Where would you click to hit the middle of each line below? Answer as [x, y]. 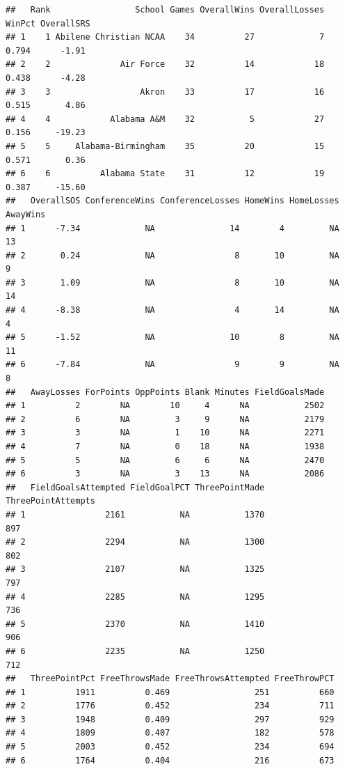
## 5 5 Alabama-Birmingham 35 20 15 [165, 146]
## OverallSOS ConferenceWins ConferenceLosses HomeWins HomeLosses [172, 201]
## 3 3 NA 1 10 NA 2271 [165, 433]
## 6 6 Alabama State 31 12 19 [165, 174]
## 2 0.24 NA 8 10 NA [172, 255]
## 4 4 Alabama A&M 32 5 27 [165, 119]
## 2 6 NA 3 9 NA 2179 [165, 419]
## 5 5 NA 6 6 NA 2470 [165, 460]
